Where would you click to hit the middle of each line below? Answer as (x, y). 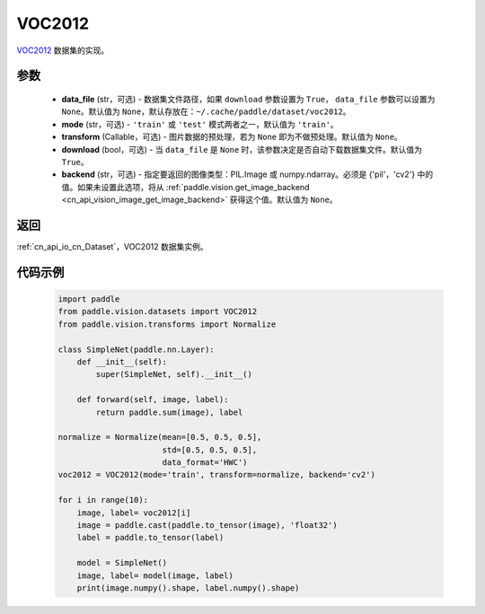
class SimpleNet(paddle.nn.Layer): (136, 349)
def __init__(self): (122, 362)
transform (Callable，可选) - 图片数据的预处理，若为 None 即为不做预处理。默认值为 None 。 (232, 137)
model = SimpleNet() (122, 563)
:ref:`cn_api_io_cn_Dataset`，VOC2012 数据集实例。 (112, 246)
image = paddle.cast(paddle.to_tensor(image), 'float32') (207, 526)
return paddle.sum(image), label (169, 412)
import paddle (89, 299)
